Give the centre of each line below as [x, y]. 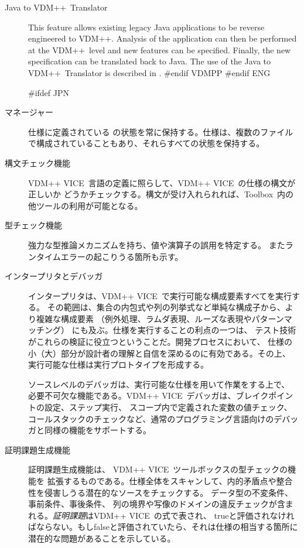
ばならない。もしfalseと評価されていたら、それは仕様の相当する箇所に [163, 527]
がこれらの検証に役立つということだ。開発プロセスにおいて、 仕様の [160, 342]
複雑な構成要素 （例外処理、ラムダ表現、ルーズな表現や [144, 318]
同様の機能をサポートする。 [98, 430]
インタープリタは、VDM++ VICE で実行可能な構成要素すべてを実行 [160, 295]
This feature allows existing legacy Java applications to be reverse [146, 27]
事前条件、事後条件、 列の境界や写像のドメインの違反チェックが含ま [161, 504]
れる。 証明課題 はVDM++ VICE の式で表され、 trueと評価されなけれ [161, 515]
